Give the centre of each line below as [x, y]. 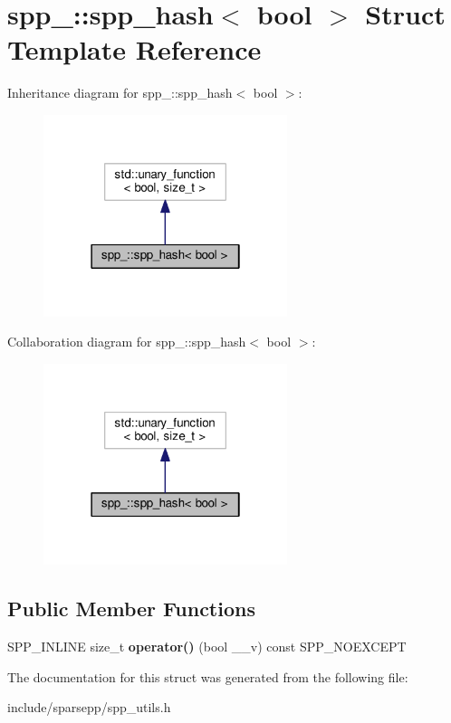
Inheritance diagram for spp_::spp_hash [120, 93]
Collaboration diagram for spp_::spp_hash [127, 342]
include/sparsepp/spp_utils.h [89, 707]
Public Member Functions [131, 609]
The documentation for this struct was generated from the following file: [208, 676]
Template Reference [134, 49]
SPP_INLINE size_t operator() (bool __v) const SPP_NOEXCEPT [207, 647]
